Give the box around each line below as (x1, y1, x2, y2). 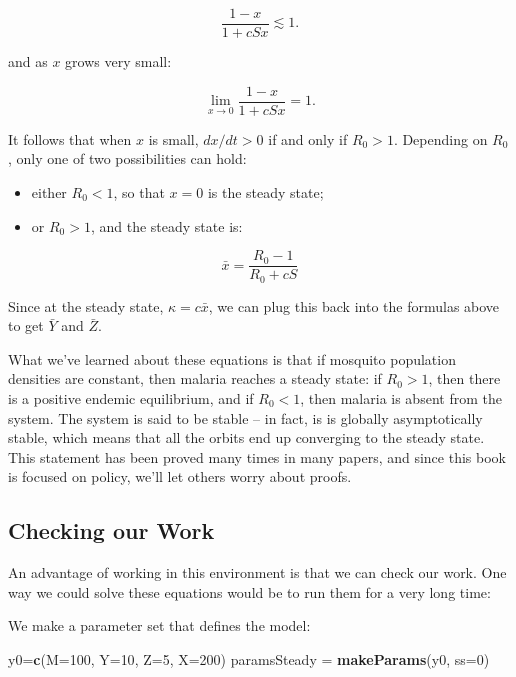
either (31, 181, 67, 202)
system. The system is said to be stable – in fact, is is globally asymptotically (8, 407, 483, 428)
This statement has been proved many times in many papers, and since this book (8, 446, 506, 467)
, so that (113, 181, 165, 202)
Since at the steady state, (8, 295, 164, 316)
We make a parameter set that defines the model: (8, 615, 311, 636)
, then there (428, 368, 501, 389)
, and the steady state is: (90, 215, 243, 236)
